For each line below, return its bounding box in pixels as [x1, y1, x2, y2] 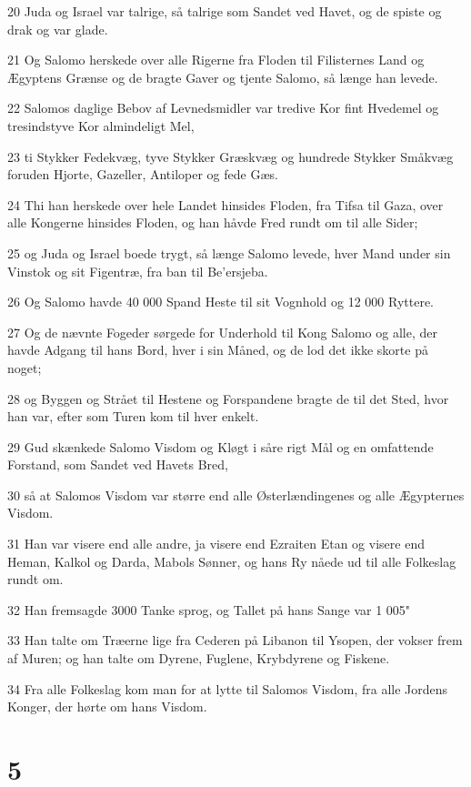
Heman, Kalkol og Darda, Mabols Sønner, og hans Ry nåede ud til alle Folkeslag [7, 551, 456, 570]
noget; [7, 358, 42, 377]
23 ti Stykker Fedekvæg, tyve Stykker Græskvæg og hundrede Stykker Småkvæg [7, 146, 454, 166]
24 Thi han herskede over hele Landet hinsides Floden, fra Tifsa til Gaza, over [7, 195, 444, 214]
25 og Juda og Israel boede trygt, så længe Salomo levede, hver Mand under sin [7, 243, 451, 262]
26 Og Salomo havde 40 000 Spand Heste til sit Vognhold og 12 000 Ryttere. [7, 292, 434, 311]
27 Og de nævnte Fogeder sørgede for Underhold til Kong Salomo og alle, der [7, 322, 437, 341]
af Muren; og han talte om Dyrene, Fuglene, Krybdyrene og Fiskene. [7, 649, 390, 668]
